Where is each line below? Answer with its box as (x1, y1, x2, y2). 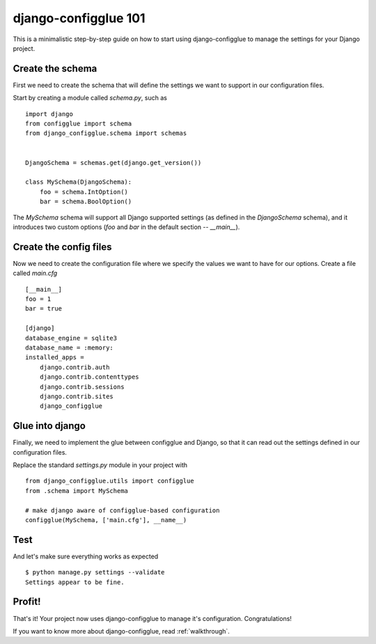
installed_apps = (25, 354, 84, 361)
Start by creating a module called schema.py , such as (13, 94, 167, 102)
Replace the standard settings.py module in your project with (13, 460, 188, 469)
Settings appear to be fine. (25, 578, 125, 586)
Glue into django (13, 420, 86, 432)
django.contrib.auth (39, 363, 110, 371)
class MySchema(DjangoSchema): (25, 178, 132, 186)
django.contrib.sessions (39, 383, 125, 391)
